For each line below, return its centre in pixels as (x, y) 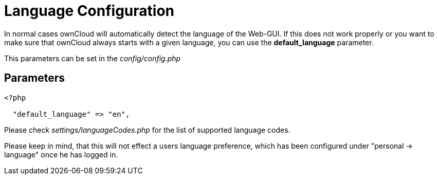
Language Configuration (89, 11)
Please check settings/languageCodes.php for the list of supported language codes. (147, 130)
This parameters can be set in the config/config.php (93, 58)
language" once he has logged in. (61, 154)
